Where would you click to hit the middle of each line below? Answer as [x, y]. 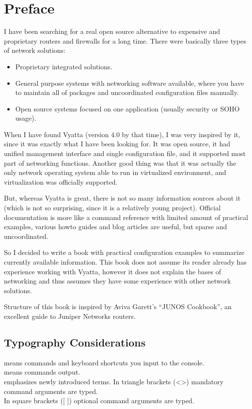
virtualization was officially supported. [61, 181]
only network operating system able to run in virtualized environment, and [115, 172]
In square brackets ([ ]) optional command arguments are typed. [99, 401]
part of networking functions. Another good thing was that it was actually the [120, 163]
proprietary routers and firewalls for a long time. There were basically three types [125, 40]
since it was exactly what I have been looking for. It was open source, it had [117, 144]
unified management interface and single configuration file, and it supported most [125, 153]
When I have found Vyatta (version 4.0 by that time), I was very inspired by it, [122, 134]
